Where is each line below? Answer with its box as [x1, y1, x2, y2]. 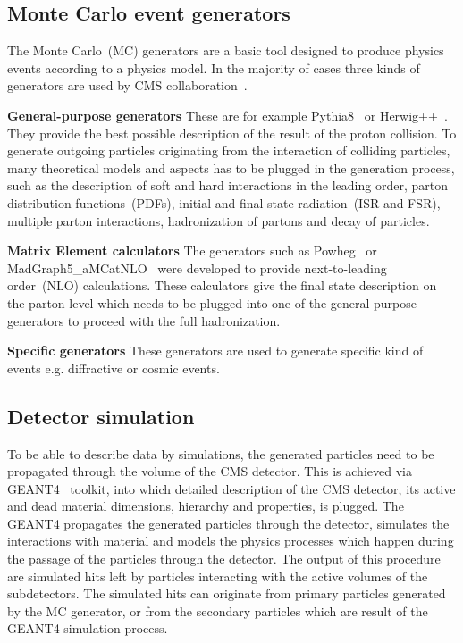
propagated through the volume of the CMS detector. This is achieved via [7, 462, 412, 480]
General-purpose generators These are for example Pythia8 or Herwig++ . [7, 105, 448, 124]
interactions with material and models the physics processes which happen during [7, 531, 454, 550]
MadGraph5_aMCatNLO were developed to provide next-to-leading [7, 258, 387, 277]
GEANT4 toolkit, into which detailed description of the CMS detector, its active [7, 479, 456, 497]
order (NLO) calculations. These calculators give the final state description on [7, 276, 437, 295]
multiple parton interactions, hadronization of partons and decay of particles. [7, 211, 430, 230]
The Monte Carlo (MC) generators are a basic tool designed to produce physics [7, 41, 444, 60]
